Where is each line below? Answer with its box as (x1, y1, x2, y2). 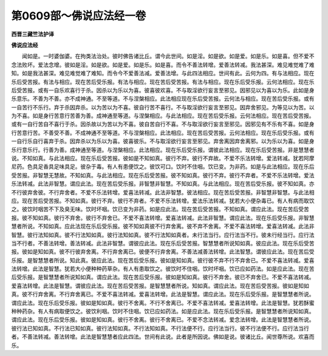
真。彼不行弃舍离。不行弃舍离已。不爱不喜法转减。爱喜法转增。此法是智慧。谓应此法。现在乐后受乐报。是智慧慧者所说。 (11, 290, 315, 298)
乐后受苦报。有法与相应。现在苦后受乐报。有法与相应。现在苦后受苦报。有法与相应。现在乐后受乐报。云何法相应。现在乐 (11, 78, 315, 85)
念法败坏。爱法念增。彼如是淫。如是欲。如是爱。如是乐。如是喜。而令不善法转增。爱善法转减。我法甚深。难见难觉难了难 (11, 61, 315, 68)
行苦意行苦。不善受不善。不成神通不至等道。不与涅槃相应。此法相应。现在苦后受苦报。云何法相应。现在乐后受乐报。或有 (11, 129, 315, 136)
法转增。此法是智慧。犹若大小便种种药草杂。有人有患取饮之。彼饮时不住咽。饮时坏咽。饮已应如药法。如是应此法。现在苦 (11, 265, 315, 273)
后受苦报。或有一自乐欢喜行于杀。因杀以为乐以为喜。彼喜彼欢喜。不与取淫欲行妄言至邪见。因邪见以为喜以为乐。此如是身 (11, 86, 315, 94)
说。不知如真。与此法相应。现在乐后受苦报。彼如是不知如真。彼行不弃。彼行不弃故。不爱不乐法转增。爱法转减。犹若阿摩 (11, 155, 315, 162)
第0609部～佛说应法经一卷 (11, 9, 146, 22)
